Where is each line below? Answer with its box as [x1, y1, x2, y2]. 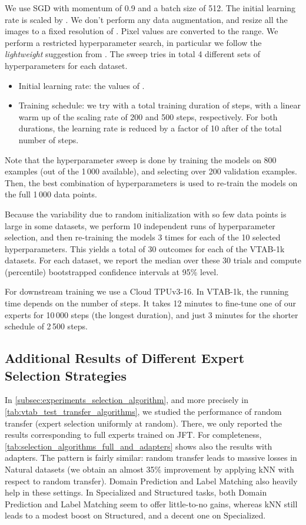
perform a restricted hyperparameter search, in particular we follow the [5, 36, 262, 48]
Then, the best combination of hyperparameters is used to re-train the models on [5, 176, 298, 189]
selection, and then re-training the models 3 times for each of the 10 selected [5, 231, 281, 243]
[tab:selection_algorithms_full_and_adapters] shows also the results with [5, 440, 272, 452]
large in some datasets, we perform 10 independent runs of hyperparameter [5, 219, 275, 232]
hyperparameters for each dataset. [5, 59, 128, 71]
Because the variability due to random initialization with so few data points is [5, 207, 287, 220]
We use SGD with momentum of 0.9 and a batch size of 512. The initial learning [5, 2, 295, 14]
